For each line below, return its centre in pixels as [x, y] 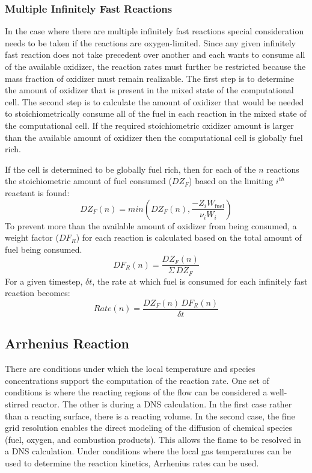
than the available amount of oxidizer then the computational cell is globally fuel [154, 137]
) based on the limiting [231, 181]
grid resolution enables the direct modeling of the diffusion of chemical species [149, 428]
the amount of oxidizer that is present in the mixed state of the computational [149, 90]
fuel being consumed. [44, 249]
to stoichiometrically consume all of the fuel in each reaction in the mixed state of [156, 113]
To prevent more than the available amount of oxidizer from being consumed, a [151, 225]
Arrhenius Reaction [67, 343]
